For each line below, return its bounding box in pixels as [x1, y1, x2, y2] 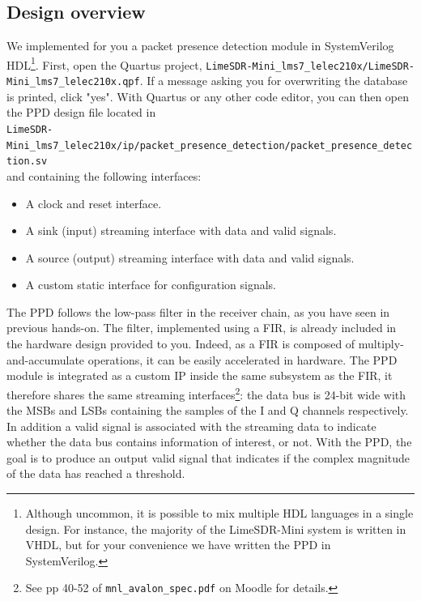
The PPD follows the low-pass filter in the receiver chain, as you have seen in [6, 303, 390, 320]
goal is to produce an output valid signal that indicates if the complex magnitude [6, 449, 410, 466]
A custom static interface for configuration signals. [25, 276, 276, 293]
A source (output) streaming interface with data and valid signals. [25, 249, 355, 266]
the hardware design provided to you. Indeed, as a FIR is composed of [6, 335, 355, 352]
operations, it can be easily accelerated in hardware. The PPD [87, 351, 398, 368]
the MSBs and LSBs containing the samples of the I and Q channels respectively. [6, 402, 409, 419]
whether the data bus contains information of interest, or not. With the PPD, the [6, 433, 412, 450]
